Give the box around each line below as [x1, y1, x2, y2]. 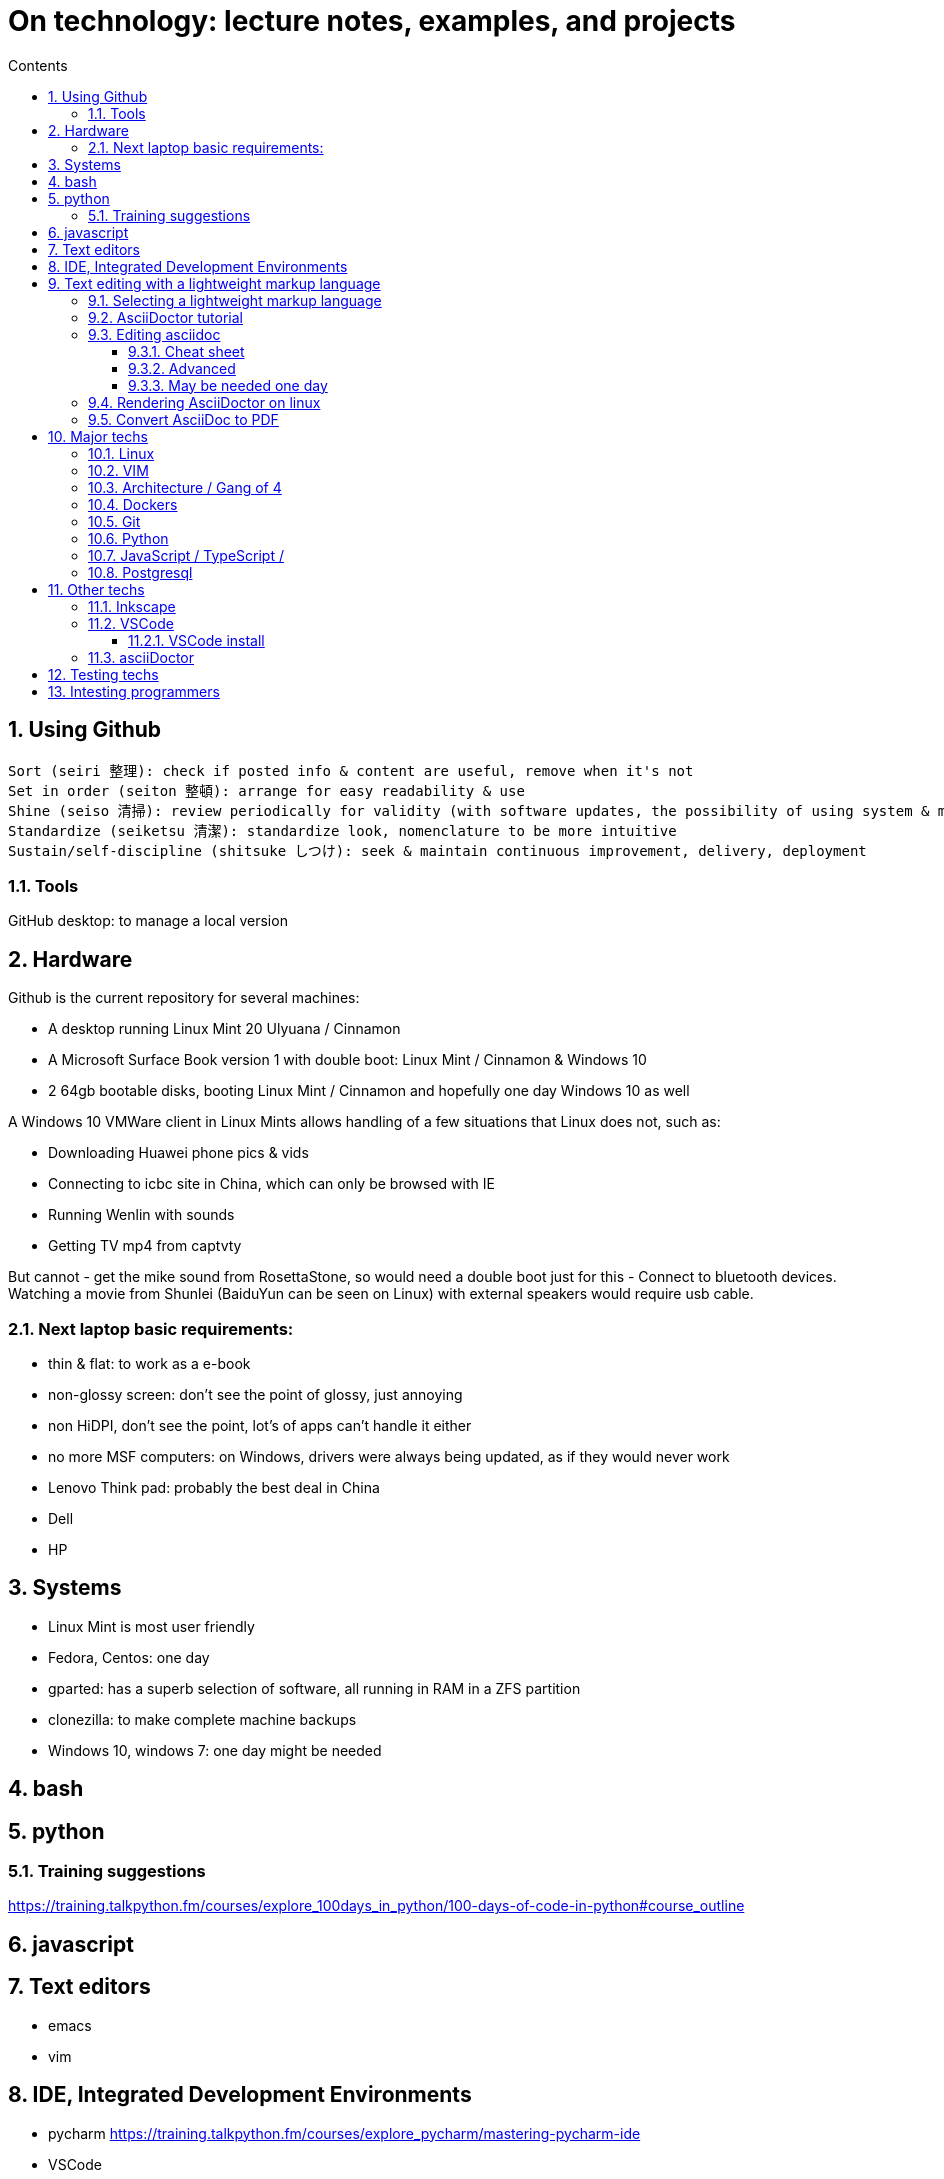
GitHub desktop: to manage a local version [8, 912, 288, 930]
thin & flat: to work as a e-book [48, 1354, 251, 1372]
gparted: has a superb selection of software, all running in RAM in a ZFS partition [48, 1679, 581, 1697]
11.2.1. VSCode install [128, 631, 265, 649]
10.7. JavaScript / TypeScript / [88, 546, 284, 564]
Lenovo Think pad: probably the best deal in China [48, 1478, 380, 1496]
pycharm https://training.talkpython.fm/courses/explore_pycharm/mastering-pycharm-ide [48, 2124, 641, 2142]
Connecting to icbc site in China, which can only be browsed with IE [48, 1175, 495, 1193]
